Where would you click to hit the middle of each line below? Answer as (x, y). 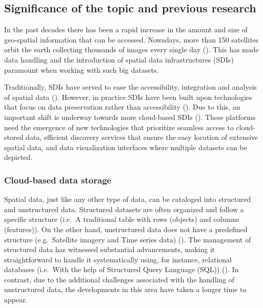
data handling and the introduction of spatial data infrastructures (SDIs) (119, 59)
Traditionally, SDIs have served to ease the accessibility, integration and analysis (130, 87)
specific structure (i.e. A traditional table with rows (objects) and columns (122, 219)
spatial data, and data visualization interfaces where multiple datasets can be (126, 147)
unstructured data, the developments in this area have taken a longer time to (125, 289)
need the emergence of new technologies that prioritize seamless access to (119, 127)
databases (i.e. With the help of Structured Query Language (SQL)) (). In (122, 269)
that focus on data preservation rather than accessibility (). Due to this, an (122, 107)
